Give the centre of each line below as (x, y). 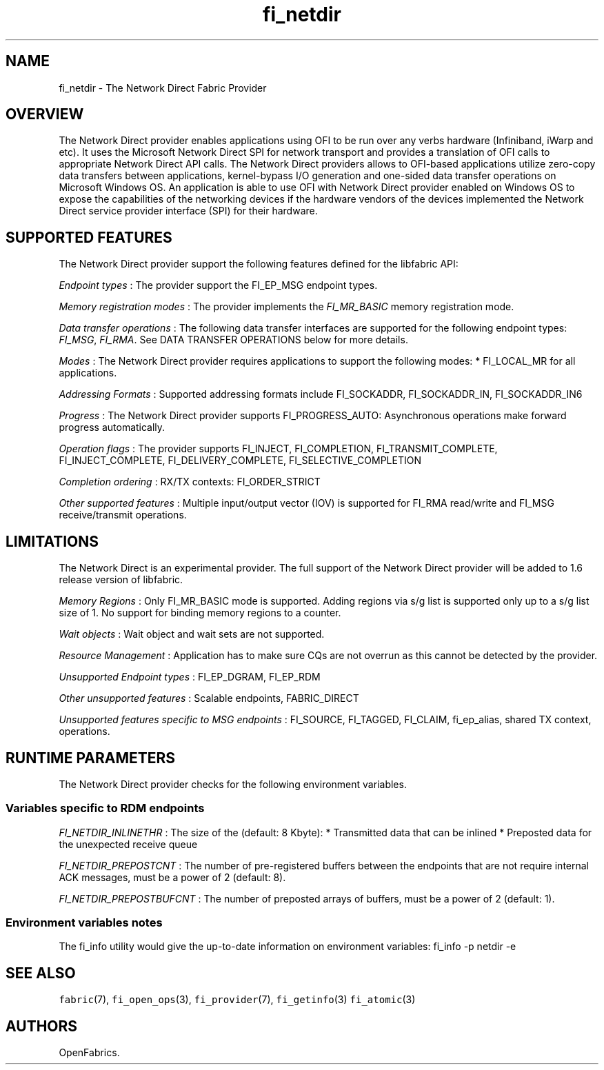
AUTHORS (42, 1026)
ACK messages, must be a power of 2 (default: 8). (172, 877)
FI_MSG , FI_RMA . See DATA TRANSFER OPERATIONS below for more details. (233, 340)
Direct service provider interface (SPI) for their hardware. (188, 211)
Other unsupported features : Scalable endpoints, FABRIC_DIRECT (209, 698)
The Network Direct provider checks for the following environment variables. (233, 784)
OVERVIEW (45, 114)
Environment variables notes (84, 923)
